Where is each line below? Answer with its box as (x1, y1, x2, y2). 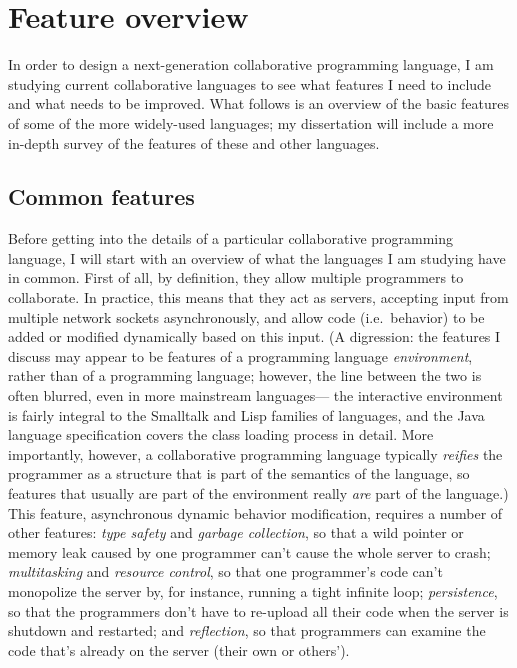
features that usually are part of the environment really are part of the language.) (8, 483, 509, 504)
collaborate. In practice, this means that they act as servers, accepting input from (8, 287, 509, 308)
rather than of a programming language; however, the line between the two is (8, 365, 482, 386)
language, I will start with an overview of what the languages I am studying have (8, 247, 506, 268)
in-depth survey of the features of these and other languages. (8, 132, 380, 153)
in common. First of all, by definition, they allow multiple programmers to (8, 267, 464, 288)
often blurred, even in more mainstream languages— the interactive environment (8, 385, 503, 406)
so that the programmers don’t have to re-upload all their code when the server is (8, 600, 509, 621)
